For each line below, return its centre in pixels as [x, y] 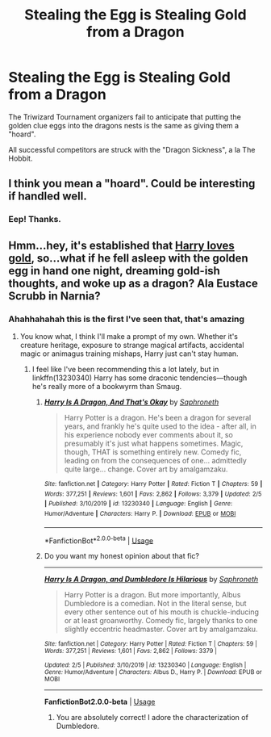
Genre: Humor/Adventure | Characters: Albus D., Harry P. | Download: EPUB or [153, 672]
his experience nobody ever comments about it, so [149, 434]
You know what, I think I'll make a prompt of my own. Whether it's [129, 336]
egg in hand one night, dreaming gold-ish [114, 271]
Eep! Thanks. [35, 220]
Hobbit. [21, 158]
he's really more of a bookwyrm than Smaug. [107, 386]
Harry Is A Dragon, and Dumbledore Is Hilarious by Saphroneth [151, 580]
